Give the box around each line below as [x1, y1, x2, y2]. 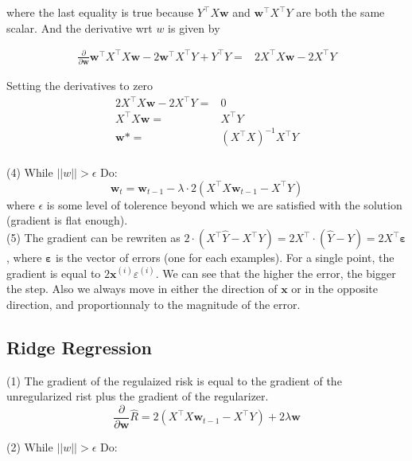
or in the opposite [291, 280, 378, 297]
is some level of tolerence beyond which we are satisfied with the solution [46, 196, 402, 213]
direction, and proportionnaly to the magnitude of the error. [6, 295, 301, 312]
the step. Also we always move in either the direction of [6, 280, 278, 297]
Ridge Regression [6, 334, 152, 359]
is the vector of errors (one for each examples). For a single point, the [56, 249, 395, 266]
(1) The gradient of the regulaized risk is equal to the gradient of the [6, 372, 342, 389]
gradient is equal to [6, 264, 101, 281]
